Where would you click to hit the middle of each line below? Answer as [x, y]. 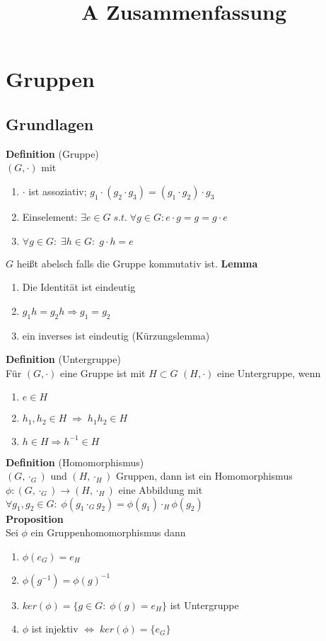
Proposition [35, 518]
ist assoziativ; [58, 191]
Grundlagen [50, 123]
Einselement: [50, 216]
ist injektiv [55, 629]
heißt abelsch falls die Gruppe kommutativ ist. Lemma [137, 263]
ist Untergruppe [204, 605]
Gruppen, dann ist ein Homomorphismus [204, 476]
